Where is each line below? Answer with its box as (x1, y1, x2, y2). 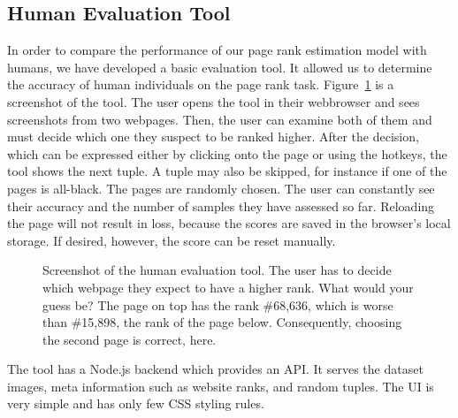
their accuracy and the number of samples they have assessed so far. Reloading (7, 196, 435, 215)
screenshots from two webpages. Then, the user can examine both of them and (7, 110, 432, 128)
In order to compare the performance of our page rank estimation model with (7, 41, 427, 59)
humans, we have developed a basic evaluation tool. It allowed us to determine (7, 57, 432, 76)
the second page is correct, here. (42, 330, 217, 348)
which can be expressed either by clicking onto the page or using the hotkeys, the (7, 144, 447, 163)
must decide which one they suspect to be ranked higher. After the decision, (7, 127, 419, 146)
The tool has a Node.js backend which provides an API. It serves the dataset (7, 360, 424, 378)
